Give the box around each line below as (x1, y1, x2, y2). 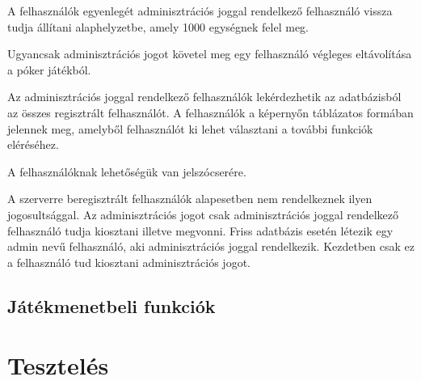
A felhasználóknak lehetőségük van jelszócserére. (7, 163, 246, 180)
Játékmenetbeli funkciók (7, 293, 216, 318)
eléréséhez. (7, 136, 59, 153)
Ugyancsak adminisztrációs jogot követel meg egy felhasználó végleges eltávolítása (7, 45, 412, 62)
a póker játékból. (7, 61, 91, 78)
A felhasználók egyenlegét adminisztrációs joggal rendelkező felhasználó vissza (7, 2, 393, 19)
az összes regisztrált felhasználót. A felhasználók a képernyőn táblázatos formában (7, 104, 414, 121)
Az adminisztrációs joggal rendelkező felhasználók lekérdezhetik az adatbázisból (7, 88, 402, 105)
